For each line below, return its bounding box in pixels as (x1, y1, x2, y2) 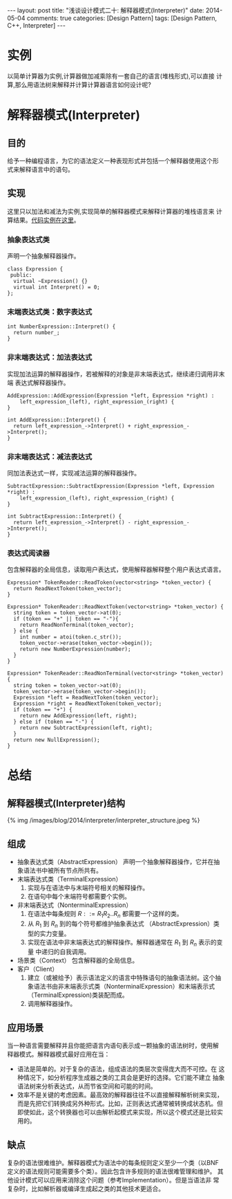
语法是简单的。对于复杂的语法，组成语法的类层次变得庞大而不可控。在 (17, 1065, 217, 1073)
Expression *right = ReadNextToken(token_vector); (13, 700, 162, 707)
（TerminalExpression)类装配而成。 (27, 991, 129, 999)
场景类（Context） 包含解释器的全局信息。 (17, 956, 139, 964)
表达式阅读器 (7, 548, 50, 558)
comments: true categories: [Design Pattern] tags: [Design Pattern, (26, 14, 217, 22)
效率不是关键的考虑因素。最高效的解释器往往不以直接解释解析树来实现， (17, 1091, 223, 1099)
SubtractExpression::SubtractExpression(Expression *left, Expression (7, 482, 215, 489)
